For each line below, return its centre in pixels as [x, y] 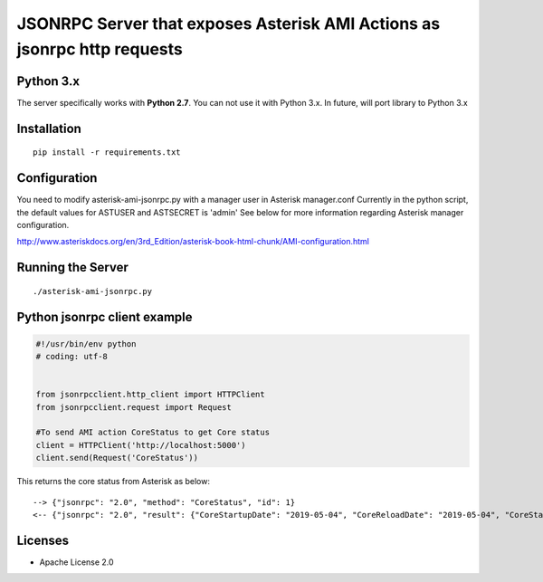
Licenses [43, 540]
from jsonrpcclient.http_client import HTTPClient [151, 395]
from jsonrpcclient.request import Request [134, 407]
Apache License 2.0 [76, 562]
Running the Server [72, 267]
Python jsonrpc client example [105, 317]
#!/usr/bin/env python [86, 343]
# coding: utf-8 [72, 357]
